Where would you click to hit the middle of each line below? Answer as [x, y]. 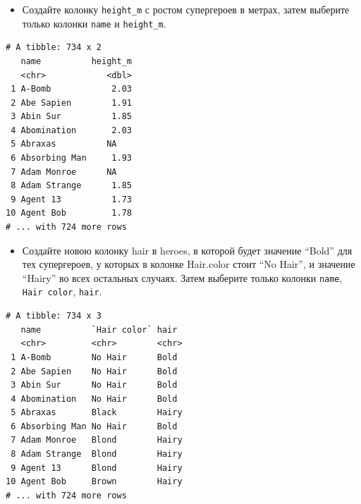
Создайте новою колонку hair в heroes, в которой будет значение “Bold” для [187, 250]
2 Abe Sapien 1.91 [71, 103]
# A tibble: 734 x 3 [54, 316]
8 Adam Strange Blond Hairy [97, 454]
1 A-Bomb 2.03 [71, 89]
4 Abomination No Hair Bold [94, 399]
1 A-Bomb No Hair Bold [94, 357]
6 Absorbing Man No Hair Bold [94, 426]
